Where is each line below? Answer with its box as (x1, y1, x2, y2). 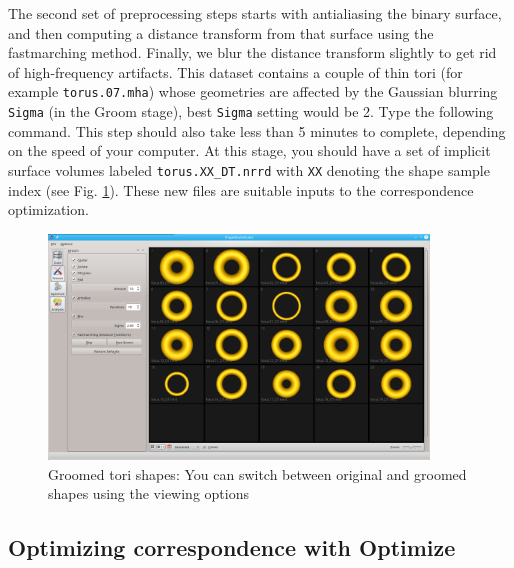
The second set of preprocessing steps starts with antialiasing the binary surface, (8, 3, 502, 23)
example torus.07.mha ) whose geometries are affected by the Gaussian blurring (8, 81, 498, 102)
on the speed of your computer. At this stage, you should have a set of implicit (8, 140, 491, 161)
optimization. (8, 199, 89, 220)
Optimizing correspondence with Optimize (8, 532, 456, 563)
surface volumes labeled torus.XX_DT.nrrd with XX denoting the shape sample (8, 159, 490, 180)
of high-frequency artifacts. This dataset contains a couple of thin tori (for (8, 61, 463, 82)
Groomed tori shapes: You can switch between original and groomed (48, 463, 467, 484)
